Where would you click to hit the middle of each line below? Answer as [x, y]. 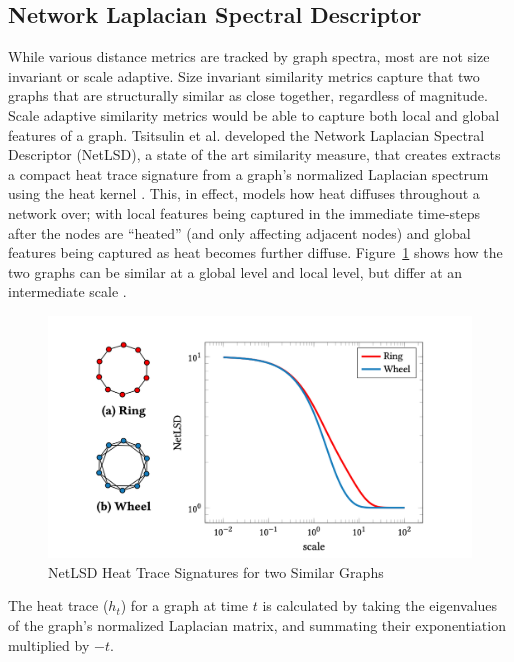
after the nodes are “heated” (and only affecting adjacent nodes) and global [239, 232]
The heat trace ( [58, 605]
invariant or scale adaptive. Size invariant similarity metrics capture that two [244, 75]
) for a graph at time [184, 605]
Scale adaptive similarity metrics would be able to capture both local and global [254, 114]
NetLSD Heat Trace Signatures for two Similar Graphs [216, 571]
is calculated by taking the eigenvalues [380, 605]
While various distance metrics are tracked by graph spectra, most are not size [249, 56]
